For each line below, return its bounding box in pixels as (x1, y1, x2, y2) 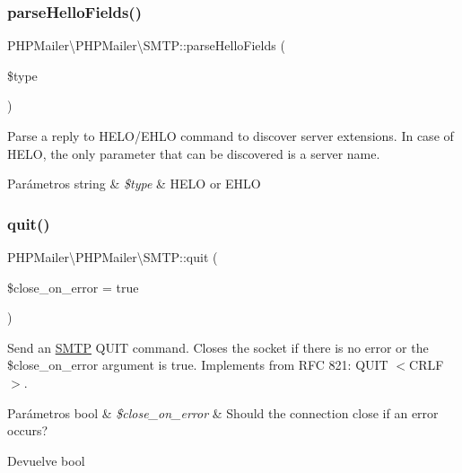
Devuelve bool (7, 451, 85, 469)
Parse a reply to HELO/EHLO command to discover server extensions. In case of (7, 127, 454, 145)
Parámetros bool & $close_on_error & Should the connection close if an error (7, 403, 439, 422)
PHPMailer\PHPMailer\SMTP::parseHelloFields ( (7, 36, 285, 55)
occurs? (7, 421, 48, 440)
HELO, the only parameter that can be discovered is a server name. (7, 144, 380, 162)
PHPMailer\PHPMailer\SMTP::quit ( (7, 248, 218, 266)
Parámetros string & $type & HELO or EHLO (7, 174, 261, 193)
